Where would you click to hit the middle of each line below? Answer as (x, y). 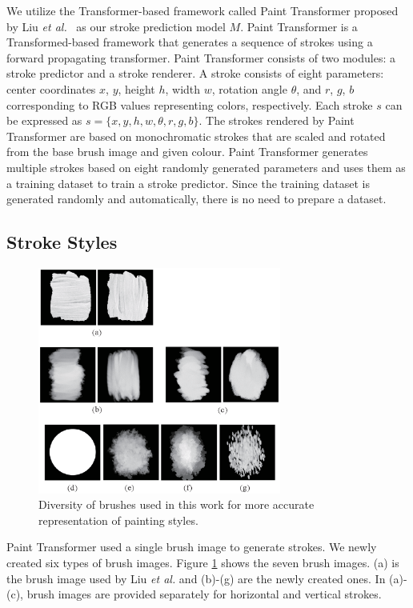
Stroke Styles (62, 242)
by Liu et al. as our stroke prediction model (116, 26)
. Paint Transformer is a (299, 26)
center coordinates (51, 88)
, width (183, 88)
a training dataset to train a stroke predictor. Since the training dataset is (188, 183)
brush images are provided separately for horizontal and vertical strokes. (204, 594)
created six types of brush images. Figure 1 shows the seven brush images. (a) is (203, 562)
